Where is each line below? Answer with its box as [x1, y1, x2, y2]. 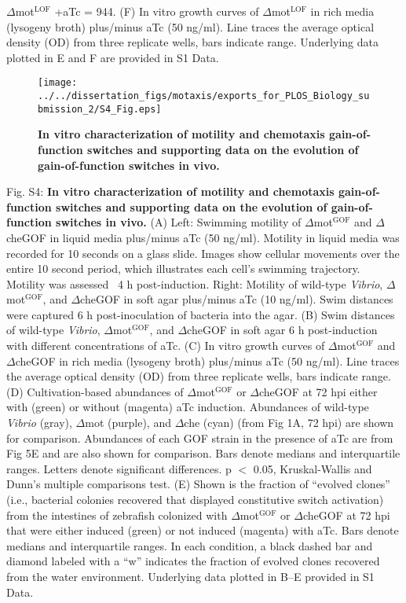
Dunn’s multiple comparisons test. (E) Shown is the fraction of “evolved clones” [6, 476, 390, 492]
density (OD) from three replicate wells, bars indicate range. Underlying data [6, 34, 379, 50]
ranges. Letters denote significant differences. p [6, 460, 232, 476]
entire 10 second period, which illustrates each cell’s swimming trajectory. [6, 260, 360, 277]
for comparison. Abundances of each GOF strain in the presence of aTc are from [6, 429, 393, 446]
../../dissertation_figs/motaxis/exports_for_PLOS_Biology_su [38, 90, 370, 102]
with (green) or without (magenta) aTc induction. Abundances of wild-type [6, 399, 369, 415]
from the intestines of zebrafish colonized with [6, 506, 228, 523]
